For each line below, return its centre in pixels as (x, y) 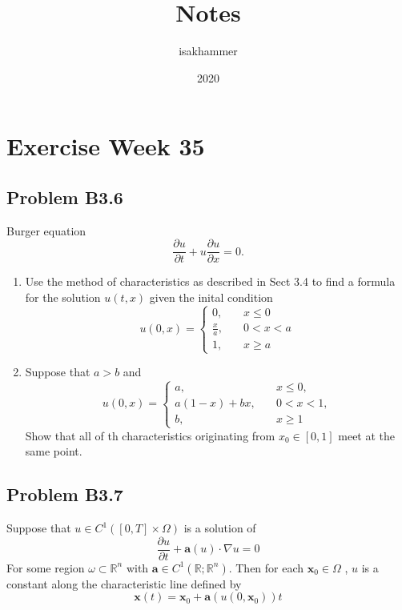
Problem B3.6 (65, 197)
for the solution (63, 297)
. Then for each (266, 567)
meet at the (367, 435)
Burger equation (46, 230)
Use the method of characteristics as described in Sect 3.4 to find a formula (210, 281)
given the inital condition (211, 297)
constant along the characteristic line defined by (124, 583)
